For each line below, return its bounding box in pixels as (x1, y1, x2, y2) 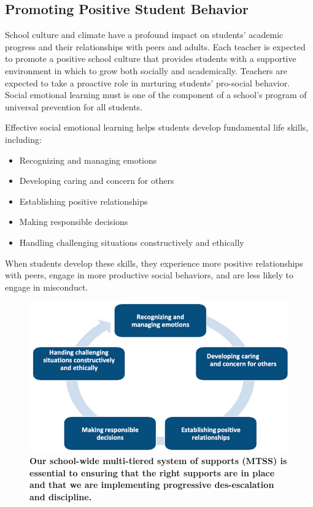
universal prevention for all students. (5, 100, 142, 113)
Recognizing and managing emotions (19, 153, 157, 166)
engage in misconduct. (5, 280, 88, 293)
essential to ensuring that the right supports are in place (29, 466, 275, 479)
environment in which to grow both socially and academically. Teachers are (5, 64, 287, 77)
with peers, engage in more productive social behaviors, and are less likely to (5, 269, 293, 281)
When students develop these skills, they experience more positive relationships (5, 256, 303, 269)
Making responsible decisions (19, 215, 128, 228)
